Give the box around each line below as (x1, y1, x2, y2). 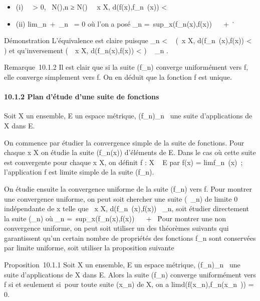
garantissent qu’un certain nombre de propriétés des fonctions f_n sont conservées (4, 232, 256, 243)
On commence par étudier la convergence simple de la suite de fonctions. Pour (4, 137, 244, 147)
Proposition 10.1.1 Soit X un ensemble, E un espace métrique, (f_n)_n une (4, 259, 240, 270)
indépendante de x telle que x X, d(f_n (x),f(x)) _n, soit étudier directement (4, 203, 249, 214)
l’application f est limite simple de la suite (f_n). (4, 167, 154, 177)
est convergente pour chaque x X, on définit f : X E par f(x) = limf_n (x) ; (4, 157, 243, 167)
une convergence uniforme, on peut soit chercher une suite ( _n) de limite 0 (4, 193, 238, 204)
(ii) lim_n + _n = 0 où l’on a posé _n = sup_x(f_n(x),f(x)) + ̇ (16, 18, 235, 29)
